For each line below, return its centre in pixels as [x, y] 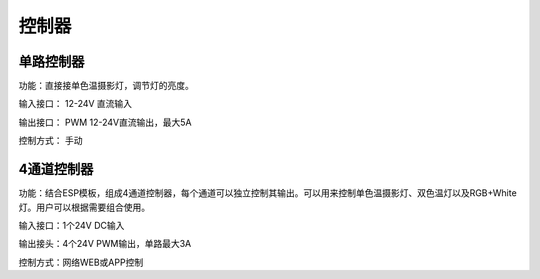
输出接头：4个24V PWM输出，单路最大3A [105, 244]
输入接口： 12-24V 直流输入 [75, 104]
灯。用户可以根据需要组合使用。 [84, 207]
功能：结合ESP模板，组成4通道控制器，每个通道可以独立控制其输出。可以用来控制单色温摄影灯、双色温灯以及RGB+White [267, 193]
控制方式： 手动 [50, 141]
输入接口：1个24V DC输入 [71, 225]
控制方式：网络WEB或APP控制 [81, 262]
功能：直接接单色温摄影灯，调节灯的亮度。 [106, 86]
